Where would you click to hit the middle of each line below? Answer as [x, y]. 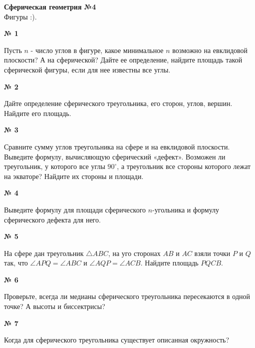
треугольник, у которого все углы [55, 166]
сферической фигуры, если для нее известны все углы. [87, 69]
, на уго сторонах [134, 253]
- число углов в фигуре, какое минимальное [97, 50]
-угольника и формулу [186, 209]
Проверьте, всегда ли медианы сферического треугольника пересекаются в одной [127, 296]
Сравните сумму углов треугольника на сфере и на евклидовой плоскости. [117, 146]
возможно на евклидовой [210, 50]
